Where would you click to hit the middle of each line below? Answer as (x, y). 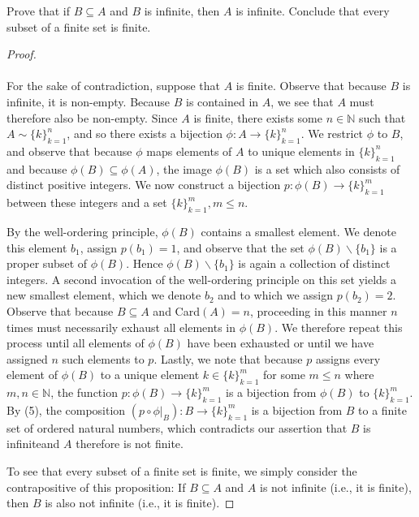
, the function (84, 392)
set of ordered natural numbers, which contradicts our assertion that (177, 427)
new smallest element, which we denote (104, 295)
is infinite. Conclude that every (313, 11)
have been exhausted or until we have (281, 343)
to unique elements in (301, 151)
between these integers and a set (87, 202)
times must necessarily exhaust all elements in (121, 327)
